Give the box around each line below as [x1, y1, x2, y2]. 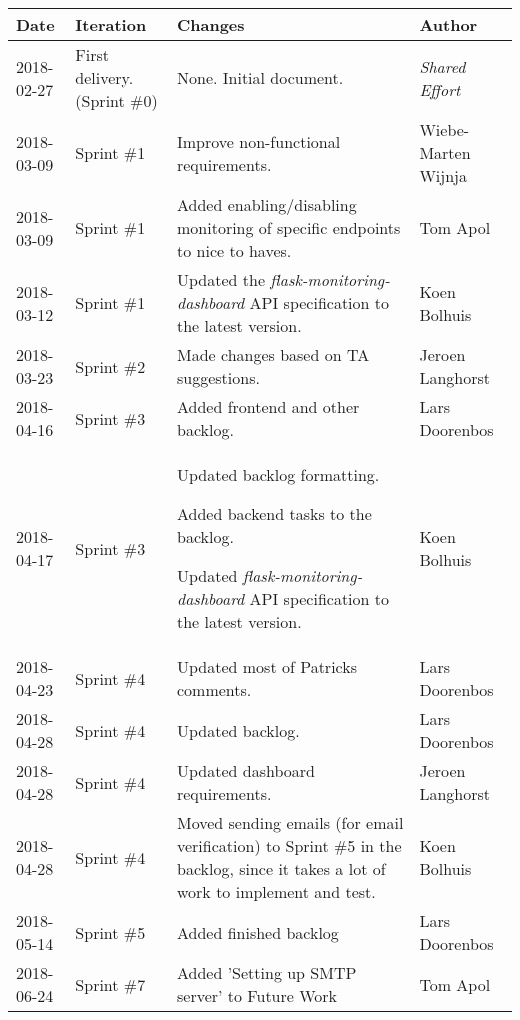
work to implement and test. [176, 880, 376, 903]
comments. [176, 678, 252, 701]
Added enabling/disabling [176, 193, 357, 216]
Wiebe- [419, 118, 470, 141]
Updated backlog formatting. [176, 463, 380, 486]
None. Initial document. [176, 66, 344, 89]
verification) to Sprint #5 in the [176, 834, 402, 857]
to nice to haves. [176, 239, 292, 262]
